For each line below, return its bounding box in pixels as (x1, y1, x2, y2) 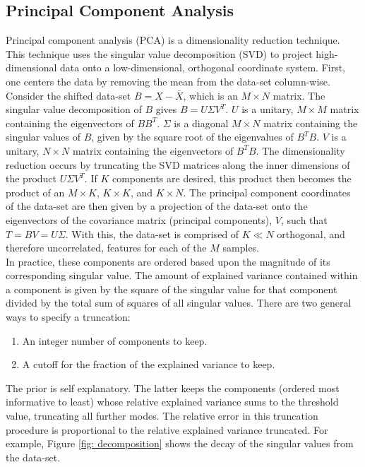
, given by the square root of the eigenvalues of (91, 129, 294, 144)
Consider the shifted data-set (6, 88, 131, 102)
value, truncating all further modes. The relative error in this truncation (6, 408, 318, 423)
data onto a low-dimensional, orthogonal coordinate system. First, (60, 60, 345, 75)
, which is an (183, 88, 238, 102)
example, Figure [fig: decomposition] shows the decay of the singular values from (6, 436, 354, 451)
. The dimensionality (256, 143, 345, 158)
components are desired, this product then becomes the (112, 171, 352, 186)
